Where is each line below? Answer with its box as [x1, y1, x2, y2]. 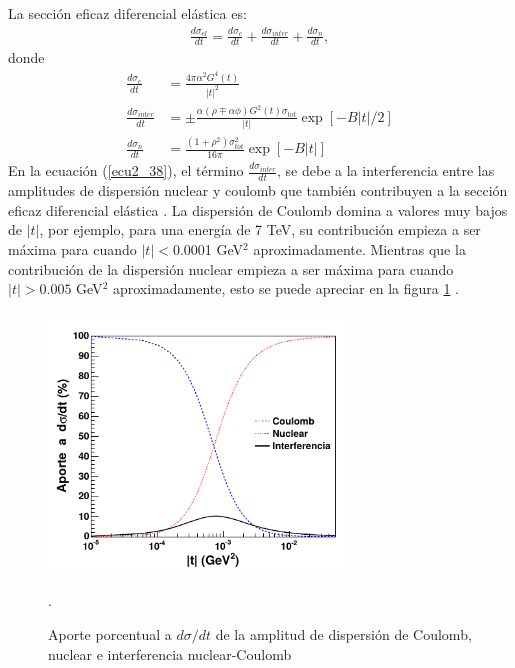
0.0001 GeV [172, 238, 244, 259]
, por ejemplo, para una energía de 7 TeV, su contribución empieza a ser [39, 219, 481, 240]
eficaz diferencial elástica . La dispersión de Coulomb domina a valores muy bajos [8, 199, 508, 220]
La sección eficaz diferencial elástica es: [8, 3, 247, 23]
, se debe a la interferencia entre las [277, 160, 495, 181]
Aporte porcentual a [48, 624, 172, 645]
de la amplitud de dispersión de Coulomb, [215, 624, 472, 645]
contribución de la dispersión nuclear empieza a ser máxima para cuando [8, 258, 454, 279]
